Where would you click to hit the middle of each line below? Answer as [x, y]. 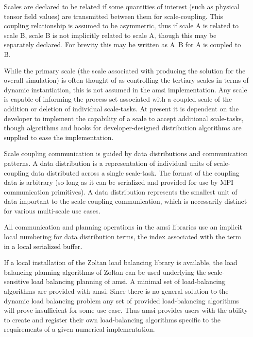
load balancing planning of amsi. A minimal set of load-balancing [128, 281]
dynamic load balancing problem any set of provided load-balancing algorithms [122, 300]
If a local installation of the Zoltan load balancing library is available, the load [121, 262]
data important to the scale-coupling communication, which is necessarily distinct [126, 201]
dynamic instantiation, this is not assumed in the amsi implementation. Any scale [126, 89]
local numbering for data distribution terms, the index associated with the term [123, 237]
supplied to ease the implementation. [59, 137]
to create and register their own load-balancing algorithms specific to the [112, 319]
